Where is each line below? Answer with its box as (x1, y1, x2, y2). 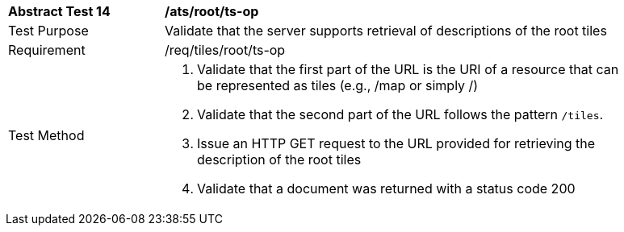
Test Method (8, 127, 85, 143)
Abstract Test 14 (8, 3, 111, 19)
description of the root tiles (197, 151, 362, 168)
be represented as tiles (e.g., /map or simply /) (197, 77, 479, 93)
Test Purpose (8, 23, 89, 39)
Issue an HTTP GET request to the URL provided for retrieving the (197, 135, 596, 151)
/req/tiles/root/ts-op (165, 42, 286, 58)
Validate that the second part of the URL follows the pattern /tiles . (197, 106, 604, 122)
